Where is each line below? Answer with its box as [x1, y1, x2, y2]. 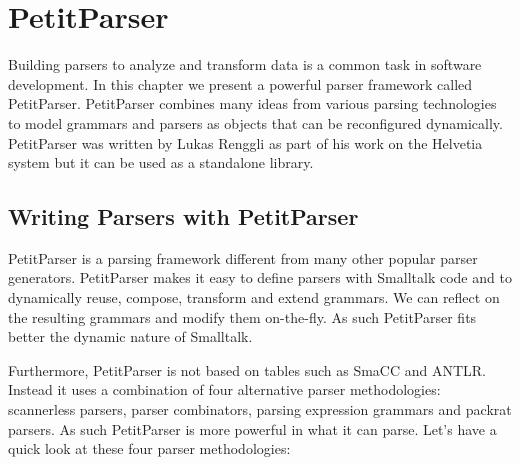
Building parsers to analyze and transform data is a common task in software [8, 54, 482, 75]
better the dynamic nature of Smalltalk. [8, 326, 253, 347]
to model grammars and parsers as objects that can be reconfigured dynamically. [8, 112, 503, 133]
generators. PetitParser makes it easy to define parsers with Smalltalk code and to [8, 267, 512, 288]
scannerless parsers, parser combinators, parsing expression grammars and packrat [8, 399, 512, 420]
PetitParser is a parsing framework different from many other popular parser [8, 247, 478, 268]
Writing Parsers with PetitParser [8, 201, 359, 232]
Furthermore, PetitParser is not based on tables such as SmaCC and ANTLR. [8, 359, 487, 380]
